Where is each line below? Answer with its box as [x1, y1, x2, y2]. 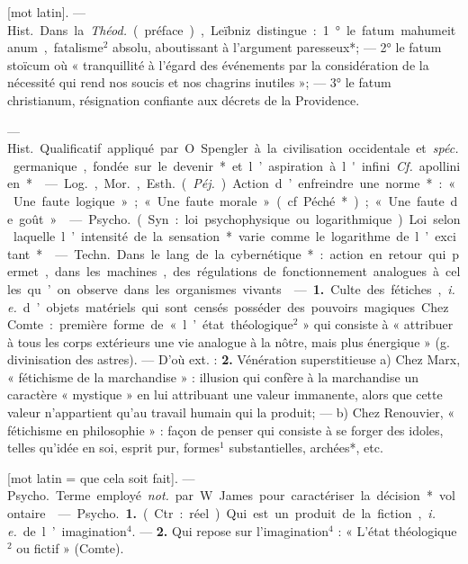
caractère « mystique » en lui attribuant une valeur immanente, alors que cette [7, 385, 443, 404]
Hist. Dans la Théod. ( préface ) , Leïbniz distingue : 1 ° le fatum [7, 20, 395, 39]
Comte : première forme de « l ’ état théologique [7, 315, 293, 334]
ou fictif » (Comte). [16, 539, 124, 558]
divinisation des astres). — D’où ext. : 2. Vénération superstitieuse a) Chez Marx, [7, 350, 461, 369]
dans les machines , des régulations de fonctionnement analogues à [54, 262, 440, 281]
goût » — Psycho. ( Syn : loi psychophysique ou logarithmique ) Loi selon [19, 209, 461, 228]
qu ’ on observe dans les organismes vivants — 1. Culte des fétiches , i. [27, 279, 455, 298]
